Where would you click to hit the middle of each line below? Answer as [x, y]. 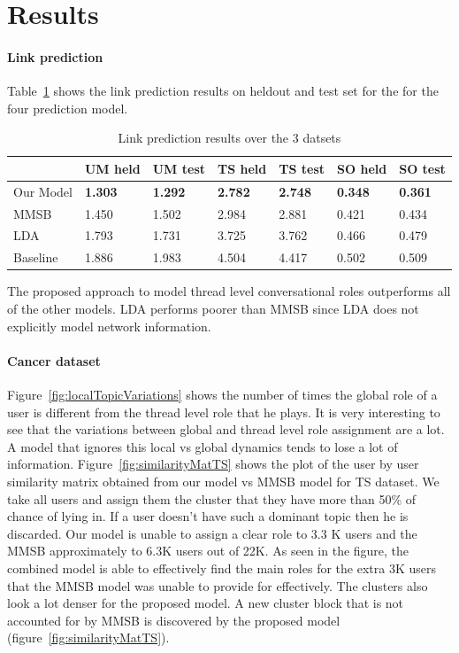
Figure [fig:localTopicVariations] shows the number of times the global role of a [222, 394]
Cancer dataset [54, 360]
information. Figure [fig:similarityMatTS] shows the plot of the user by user [213, 464]
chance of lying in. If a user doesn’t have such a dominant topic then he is [208, 516]
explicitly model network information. [109, 326]
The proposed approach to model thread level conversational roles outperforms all [229, 291]
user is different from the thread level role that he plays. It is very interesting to [224, 412]
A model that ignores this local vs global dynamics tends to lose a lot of [203, 446]
